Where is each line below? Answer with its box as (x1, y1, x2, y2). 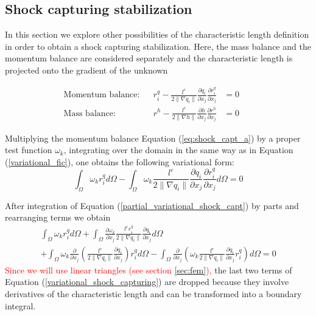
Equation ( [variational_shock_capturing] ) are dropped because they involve (5, 275, 289, 288)
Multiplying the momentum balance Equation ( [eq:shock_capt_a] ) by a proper (5, 131, 301, 144)
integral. (5, 299, 36, 312)
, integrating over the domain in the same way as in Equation (63, 143, 293, 156)
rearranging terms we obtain (5, 211, 111, 224)
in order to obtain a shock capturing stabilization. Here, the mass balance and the (5, 39, 311, 52)
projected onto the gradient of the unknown (5, 63, 168, 76)
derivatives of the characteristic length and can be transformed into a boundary (5, 287, 302, 300)
